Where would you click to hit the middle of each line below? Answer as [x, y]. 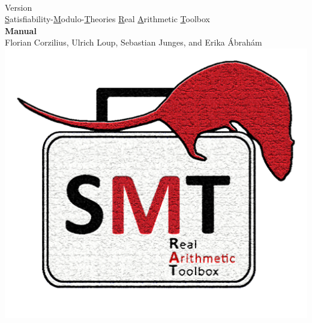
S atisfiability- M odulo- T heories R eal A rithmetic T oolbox [107, 19]
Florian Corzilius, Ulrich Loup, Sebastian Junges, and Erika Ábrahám [133, 42]
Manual [21, 30]
